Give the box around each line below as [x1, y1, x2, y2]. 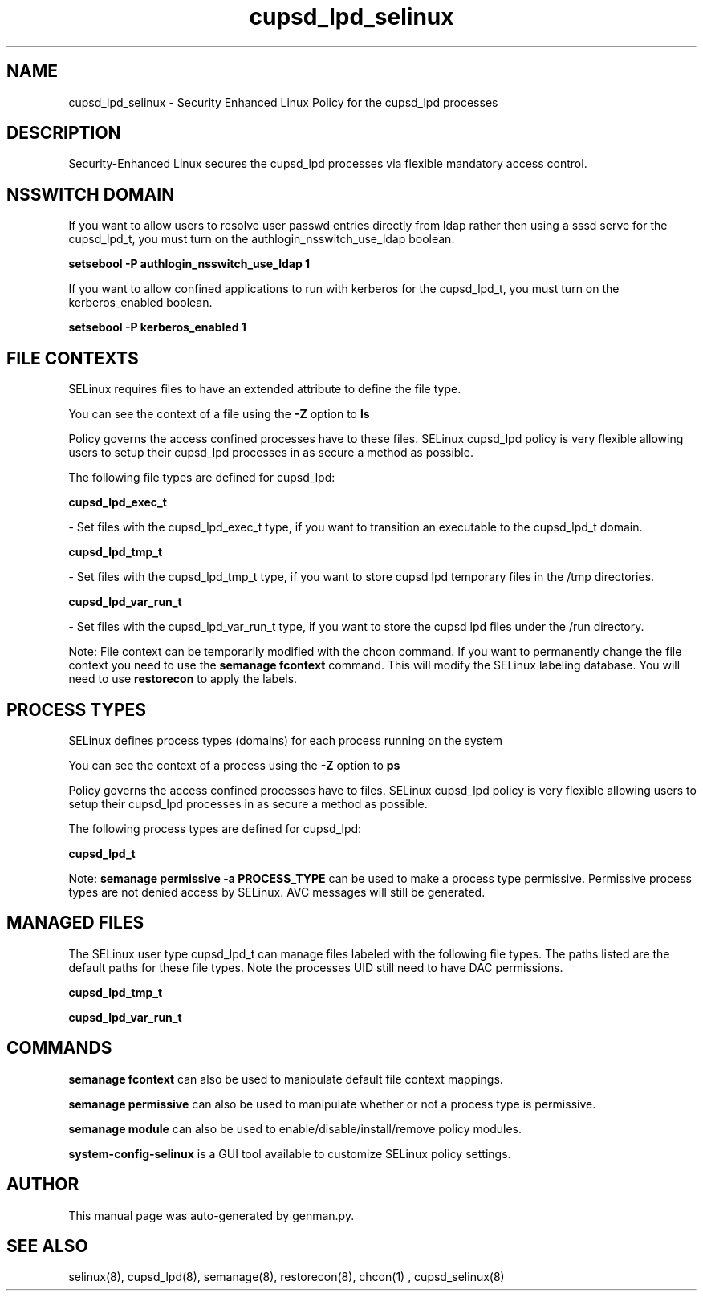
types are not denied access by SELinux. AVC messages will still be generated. [68, 884, 486, 899]
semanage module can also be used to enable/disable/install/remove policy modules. [68, 1121, 522, 1136]
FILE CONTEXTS [6, 348, 139, 368]
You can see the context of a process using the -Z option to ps [68, 758, 400, 772]
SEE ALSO [6, 1235, 88, 1256]
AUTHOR [6, 1174, 79, 1195]
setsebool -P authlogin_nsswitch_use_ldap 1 [68, 257, 311, 271]
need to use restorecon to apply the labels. [68, 672, 298, 686]
